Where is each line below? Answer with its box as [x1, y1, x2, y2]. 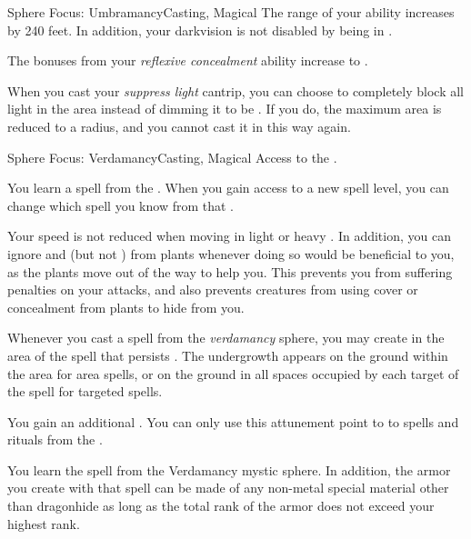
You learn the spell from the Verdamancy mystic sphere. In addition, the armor [7, 460, 451, 479]
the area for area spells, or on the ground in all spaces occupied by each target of [7, 364, 459, 383]
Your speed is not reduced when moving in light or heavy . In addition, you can [7, 226, 451, 245]
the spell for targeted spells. [7, 382, 163, 401]
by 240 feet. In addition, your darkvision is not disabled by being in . [7, 20, 393, 39]
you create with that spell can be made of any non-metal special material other [7, 478, 449, 497]
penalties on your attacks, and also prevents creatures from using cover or [7, 280, 418, 299]
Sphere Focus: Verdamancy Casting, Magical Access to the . [7, 147, 337, 166]
